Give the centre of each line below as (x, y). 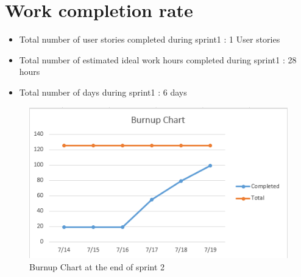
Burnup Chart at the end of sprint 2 (97, 266)
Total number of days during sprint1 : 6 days (103, 92)
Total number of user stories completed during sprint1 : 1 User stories (150, 39)
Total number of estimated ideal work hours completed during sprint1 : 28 (158, 59)
